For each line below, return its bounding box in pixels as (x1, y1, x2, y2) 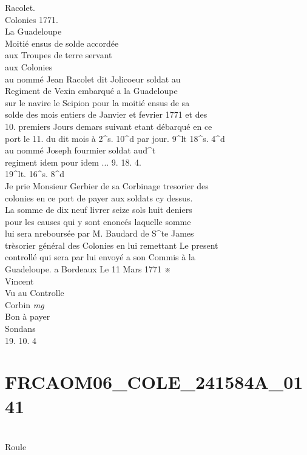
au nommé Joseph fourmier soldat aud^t (5, 144, 156, 157)
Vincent (5, 274, 34, 287)
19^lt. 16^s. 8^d (5, 167, 65, 180)
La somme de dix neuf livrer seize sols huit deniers (5, 203, 192, 216)
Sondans (5, 322, 36, 335)
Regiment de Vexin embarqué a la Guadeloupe (5, 84, 178, 97)
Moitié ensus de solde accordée (5, 36, 119, 49)
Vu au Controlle (5, 286, 64, 299)
